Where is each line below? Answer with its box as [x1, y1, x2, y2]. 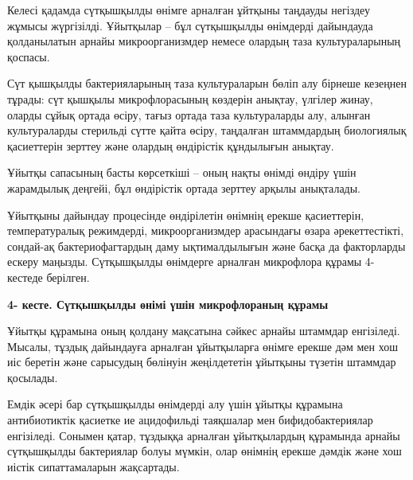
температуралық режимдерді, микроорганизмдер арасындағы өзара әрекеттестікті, [7, 222, 404, 239]
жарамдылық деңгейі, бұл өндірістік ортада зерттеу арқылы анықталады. [7, 179, 361, 196]
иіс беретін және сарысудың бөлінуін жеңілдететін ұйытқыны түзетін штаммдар [7, 353, 396, 370]
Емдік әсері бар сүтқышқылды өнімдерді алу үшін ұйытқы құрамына [7, 396, 343, 412]
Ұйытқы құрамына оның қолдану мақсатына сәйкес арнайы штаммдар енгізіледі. [7, 322, 400, 339]
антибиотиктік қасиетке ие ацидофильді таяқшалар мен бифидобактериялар [7, 412, 373, 428]
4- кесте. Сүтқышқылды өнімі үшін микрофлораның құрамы [7, 295, 329, 312]
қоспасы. [7, 48, 50, 64]
